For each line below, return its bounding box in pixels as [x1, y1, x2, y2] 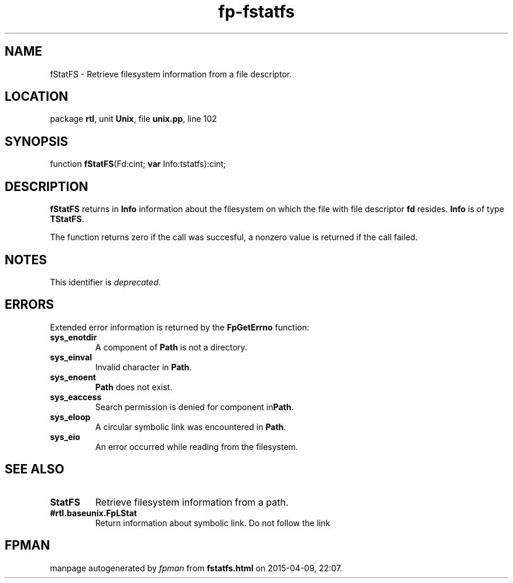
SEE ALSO [5, 462, 64, 477]
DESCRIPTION [5, 179, 88, 194]
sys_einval [50, 352, 92, 362]
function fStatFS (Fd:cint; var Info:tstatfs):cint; [50, 159, 226, 169]
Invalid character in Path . [95, 362, 192, 372]
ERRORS [5, 297, 54, 312]
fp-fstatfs [218, 2, 295, 22]
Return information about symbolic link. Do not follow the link [95, 517, 330, 528]
